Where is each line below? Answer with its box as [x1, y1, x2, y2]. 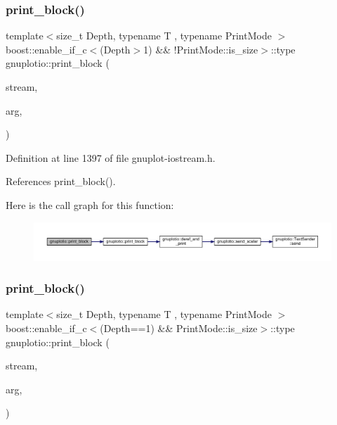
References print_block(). [6, 174, 116, 189]
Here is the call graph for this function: [6, 197, 174, 212]
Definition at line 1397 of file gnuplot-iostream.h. [6, 150, 216, 165]
